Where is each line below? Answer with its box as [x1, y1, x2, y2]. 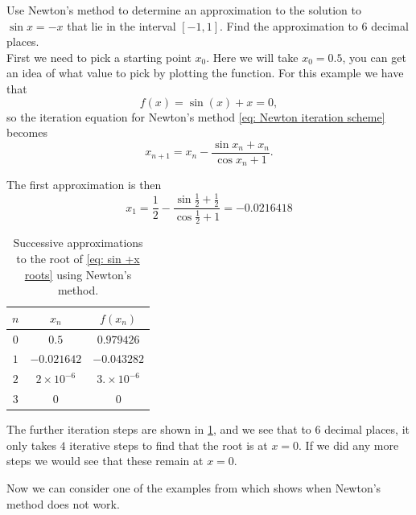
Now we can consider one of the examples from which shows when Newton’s [6, 480, 381, 496]
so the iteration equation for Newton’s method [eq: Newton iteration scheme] [6, 108, 385, 125]
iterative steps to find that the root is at [69, 436, 268, 453]
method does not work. [6, 495, 120, 512]
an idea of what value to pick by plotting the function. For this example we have [6, 64, 404, 81]
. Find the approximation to [220, 17, 358, 34]
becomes [6, 124, 48, 141]
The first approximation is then [6, 176, 162, 193]
